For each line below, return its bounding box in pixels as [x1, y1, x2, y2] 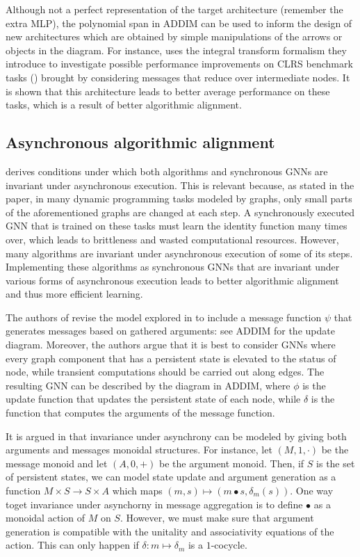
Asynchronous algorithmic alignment [6, 131, 275, 153]
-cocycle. [211, 538, 247, 552]
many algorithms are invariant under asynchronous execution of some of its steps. [6, 245, 353, 260]
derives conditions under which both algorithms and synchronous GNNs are [6, 163, 328, 178]
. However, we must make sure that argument [120, 510, 314, 525]
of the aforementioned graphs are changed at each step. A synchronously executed [6, 204, 355, 219]
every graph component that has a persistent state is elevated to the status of [6, 350, 336, 365]
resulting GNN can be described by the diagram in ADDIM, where [6, 378, 291, 392]
